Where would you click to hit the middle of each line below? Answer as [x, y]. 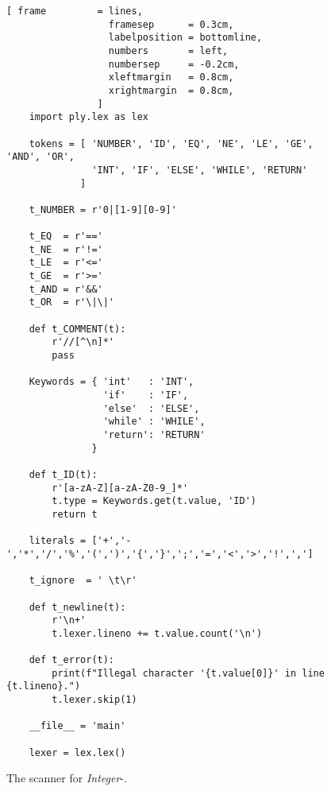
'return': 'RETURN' [154, 435]
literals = [58, 541]
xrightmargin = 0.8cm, [171, 90]
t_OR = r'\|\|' [72, 302]
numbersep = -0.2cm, [174, 64]
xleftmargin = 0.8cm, [171, 78]
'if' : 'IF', [146, 395]
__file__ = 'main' [77, 726]
